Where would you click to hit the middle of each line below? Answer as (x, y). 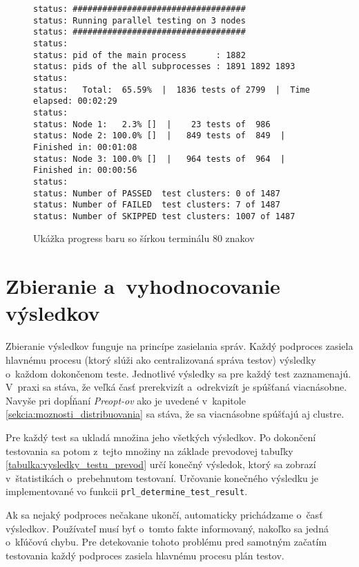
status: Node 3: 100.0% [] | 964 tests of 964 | (159, 159)
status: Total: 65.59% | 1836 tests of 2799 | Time (172, 90)
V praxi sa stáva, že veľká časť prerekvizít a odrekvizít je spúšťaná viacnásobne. (176, 387)
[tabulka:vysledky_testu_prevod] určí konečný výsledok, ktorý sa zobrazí (161, 464)
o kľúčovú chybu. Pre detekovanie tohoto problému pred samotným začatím (166, 542)
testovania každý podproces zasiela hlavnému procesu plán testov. (145, 555)
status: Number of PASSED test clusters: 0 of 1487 (157, 193)
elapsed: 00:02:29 (75, 101)
